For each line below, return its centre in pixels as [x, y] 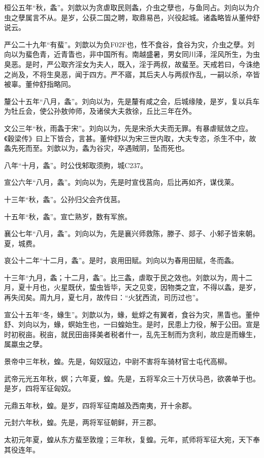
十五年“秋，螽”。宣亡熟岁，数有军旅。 [68, 216]
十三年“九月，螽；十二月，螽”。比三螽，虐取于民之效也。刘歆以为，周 [121, 277]
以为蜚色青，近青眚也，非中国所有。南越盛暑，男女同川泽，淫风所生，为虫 [135, 54]
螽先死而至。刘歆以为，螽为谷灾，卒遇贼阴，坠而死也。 [96, 148]
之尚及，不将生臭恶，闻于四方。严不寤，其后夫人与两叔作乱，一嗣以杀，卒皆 [132, 74]
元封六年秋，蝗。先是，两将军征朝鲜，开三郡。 [82, 422]
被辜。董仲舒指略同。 [40, 84]
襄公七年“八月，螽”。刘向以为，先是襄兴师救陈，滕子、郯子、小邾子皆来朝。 [132, 233]
